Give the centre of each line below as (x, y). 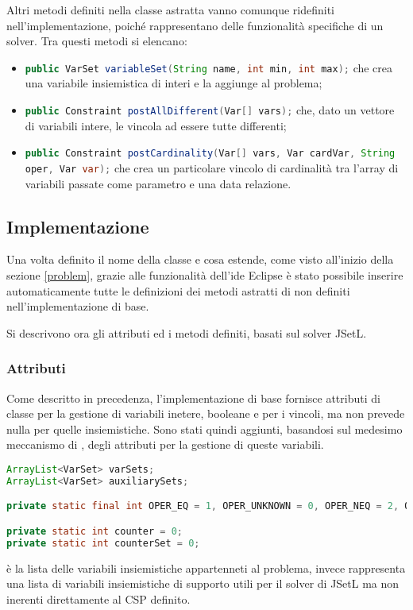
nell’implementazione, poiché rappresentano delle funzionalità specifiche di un (195, 25)
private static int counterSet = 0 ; (103, 543)
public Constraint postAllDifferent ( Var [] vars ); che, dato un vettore (210, 110)
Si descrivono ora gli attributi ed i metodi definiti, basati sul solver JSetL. (187, 332)
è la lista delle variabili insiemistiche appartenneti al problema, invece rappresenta (206, 568)
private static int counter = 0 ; (95, 531)
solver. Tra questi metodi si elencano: (97, 41)
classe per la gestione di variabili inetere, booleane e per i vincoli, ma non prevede (206, 413)
